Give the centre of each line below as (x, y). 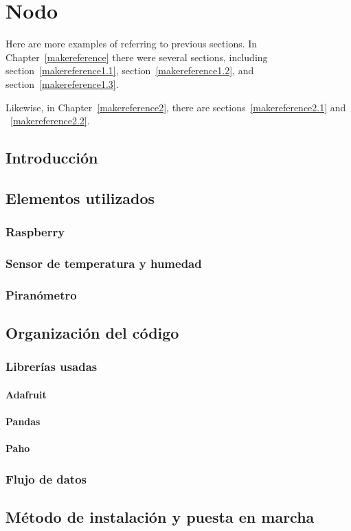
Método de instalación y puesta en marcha (160, 517)
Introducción (52, 158)
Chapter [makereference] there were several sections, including (137, 57)
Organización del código (92, 333)
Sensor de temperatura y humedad (104, 263)
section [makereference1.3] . (62, 83)
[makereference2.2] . (50, 121)
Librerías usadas (52, 366)
